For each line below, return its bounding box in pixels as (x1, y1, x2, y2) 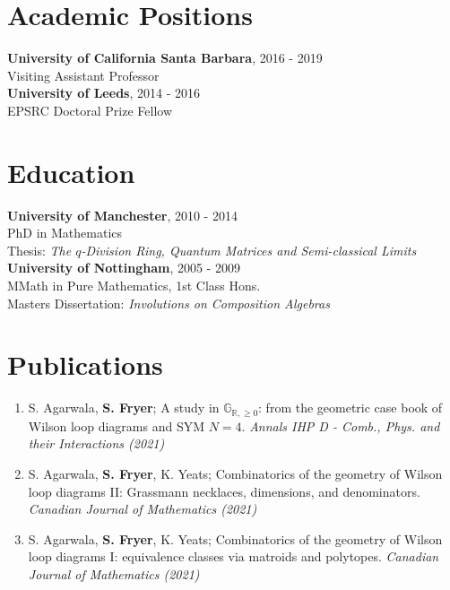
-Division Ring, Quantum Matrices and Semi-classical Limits (81, 240, 417, 259)
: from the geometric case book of (258, 398, 443, 417)
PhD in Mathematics (7, 223, 123, 242)
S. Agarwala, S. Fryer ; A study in (28, 398, 220, 417)
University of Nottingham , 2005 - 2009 (7, 258, 241, 277)
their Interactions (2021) (28, 434, 165, 453)
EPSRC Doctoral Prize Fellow (7, 100, 173, 119)
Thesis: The (7, 240, 72, 259)
